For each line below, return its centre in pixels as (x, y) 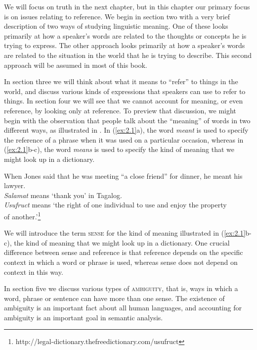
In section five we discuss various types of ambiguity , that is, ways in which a (121, 288)
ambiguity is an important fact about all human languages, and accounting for (123, 308)
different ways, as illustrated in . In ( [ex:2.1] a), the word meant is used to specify (126, 130)
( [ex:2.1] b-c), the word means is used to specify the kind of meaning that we (119, 149)
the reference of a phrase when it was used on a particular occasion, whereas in (124, 139)
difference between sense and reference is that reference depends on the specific (124, 252)
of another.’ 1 (22, 215)
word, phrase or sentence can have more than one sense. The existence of (114, 298)
